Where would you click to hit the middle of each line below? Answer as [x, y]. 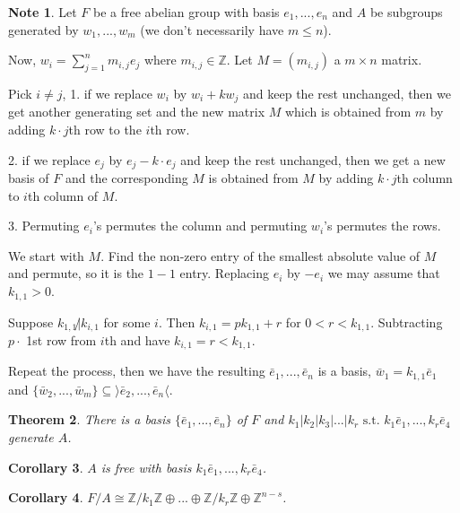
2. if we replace [49, 159]
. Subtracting [407, 322]
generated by [43, 29]
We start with [46, 255]
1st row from [61, 339]
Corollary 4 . [46, 497]
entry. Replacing [224, 273]
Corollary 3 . [46, 467]
